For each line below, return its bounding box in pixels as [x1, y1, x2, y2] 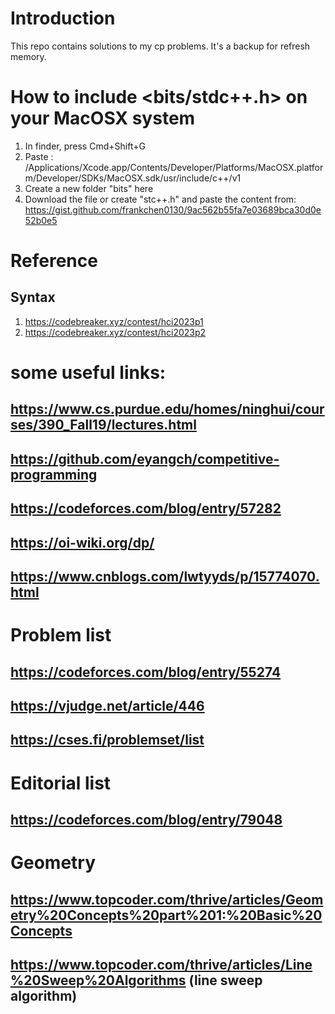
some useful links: [10, 362, 167, 384]
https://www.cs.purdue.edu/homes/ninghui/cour [10, 401, 325, 418]
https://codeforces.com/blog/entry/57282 [10, 500, 282, 517]
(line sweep [188, 972, 263, 989]
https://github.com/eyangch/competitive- [10, 450, 280, 467]
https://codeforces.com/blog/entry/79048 [10, 811, 283, 828]
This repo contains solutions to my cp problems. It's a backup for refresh [10, 40, 311, 52]
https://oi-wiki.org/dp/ [10, 534, 155, 551]
